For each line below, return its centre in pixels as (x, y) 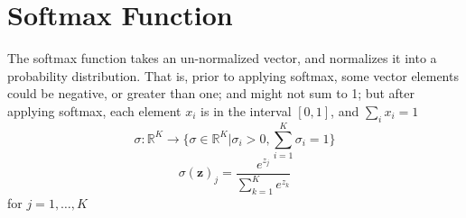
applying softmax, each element (94, 110)
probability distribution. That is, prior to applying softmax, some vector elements (233, 75)
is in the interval (246, 110)
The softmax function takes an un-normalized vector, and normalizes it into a (222, 58)
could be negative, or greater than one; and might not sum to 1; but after (211, 93)
